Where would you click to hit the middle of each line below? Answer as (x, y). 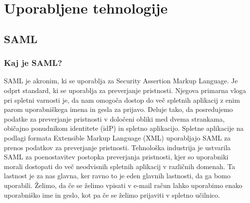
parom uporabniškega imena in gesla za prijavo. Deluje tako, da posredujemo (118, 109)
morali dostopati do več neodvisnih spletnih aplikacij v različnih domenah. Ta (120, 166)
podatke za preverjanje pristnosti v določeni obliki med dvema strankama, (114, 118)
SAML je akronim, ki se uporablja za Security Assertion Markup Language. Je (121, 81)
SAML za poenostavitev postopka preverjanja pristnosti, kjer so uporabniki (116, 157)
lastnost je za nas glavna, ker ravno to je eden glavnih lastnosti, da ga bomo (117, 176)
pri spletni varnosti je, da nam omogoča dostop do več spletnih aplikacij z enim (122, 100)
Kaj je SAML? (33, 63)
